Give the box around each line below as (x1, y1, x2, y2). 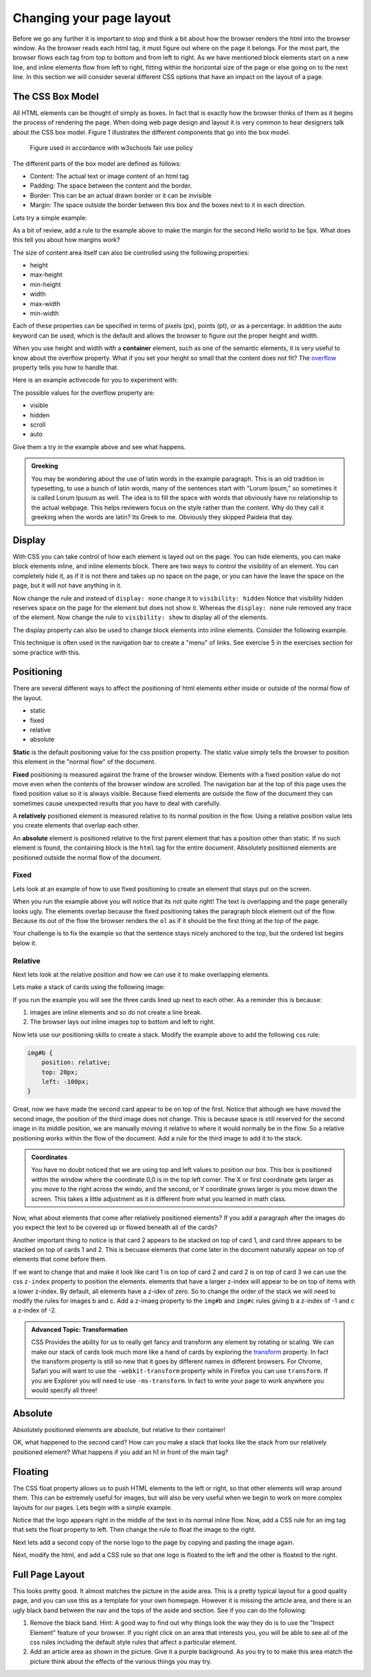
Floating (12, 1466, 49, 1478)
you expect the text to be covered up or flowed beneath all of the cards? (12, 1223, 218, 1231)
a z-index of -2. (12, 1306, 57, 1314)
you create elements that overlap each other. (12, 821, 140, 830)
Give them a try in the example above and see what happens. (12, 442, 186, 451)
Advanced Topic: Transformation (31, 1325, 128, 1334)
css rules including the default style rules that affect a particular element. (30, 1638, 237, 1646)
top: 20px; (41, 1068, 78, 1076)
